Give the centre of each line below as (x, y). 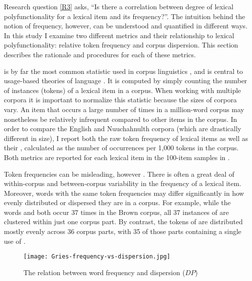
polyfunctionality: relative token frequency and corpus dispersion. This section (121, 45)
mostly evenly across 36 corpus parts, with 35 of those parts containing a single (123, 231)
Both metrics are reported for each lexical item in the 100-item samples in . (117, 157)
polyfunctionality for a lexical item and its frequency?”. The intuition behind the (125, 16)
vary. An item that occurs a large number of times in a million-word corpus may (124, 109)
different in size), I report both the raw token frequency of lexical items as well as (126, 138)
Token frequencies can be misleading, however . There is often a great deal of (119, 174)
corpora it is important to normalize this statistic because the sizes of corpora (120, 100)
